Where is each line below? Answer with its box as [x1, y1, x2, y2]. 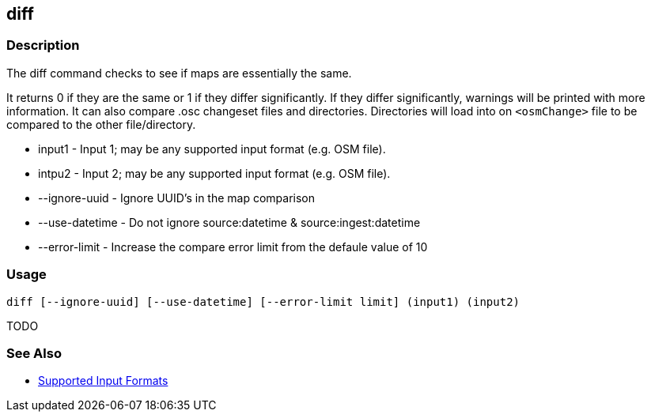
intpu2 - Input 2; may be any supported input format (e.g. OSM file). [38, 166, 391, 180]
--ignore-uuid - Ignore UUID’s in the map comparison [38, 190, 316, 205]
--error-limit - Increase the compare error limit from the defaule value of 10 [38, 239, 428, 254]
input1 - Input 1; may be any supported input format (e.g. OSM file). [38, 141, 386, 156]
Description [6, 37, 80, 54]
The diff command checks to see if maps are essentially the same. [6, 66, 352, 80]
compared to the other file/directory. [6, 117, 196, 131]
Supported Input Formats [38, 374, 168, 388]
